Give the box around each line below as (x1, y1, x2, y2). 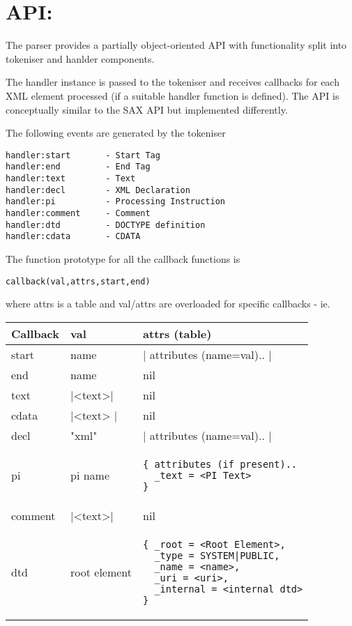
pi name (70, 467, 110, 484)
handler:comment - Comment (6, 208, 151, 218)
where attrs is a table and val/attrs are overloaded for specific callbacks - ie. (6, 296, 330, 311)
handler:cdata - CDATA (6, 231, 141, 242)
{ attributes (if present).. (143, 458, 298, 470)
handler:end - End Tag (6, 162, 151, 172)
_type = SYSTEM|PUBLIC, (154, 549, 280, 561)
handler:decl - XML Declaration (6, 185, 190, 195)
